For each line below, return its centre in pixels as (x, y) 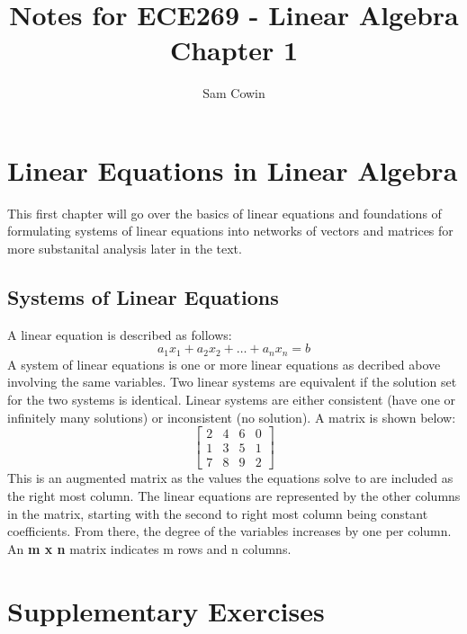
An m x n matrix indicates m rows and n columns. (149, 548)
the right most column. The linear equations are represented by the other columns (234, 495)
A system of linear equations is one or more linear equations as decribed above (224, 364)
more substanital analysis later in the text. (125, 249)
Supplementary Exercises (166, 610)
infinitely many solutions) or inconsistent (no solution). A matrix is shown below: (232, 417)
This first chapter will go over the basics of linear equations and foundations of (225, 213)
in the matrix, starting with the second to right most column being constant (218, 513)
